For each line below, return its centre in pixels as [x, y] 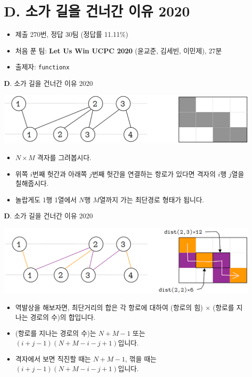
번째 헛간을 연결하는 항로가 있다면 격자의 [154, 173]
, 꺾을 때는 [141, 359]
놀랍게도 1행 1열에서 [46, 199]
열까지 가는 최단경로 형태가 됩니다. [152, 199]
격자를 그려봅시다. [64, 157]
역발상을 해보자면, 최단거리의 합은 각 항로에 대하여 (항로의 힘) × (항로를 [125, 307]
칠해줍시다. [32, 183]
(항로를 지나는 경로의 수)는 [56, 333]
